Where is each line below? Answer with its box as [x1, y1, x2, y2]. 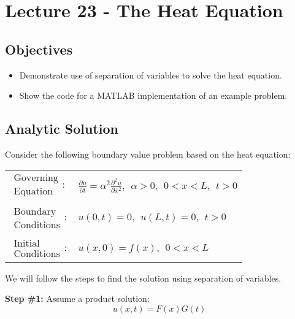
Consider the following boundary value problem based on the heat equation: [5, 147, 291, 160]
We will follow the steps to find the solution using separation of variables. [5, 271, 282, 284]
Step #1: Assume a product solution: [5, 292, 150, 305]
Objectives [5, 39, 73, 58]
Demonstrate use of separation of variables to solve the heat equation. [19, 68, 282, 81]
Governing [13, 173, 59, 183]
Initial [13, 238, 40, 248]
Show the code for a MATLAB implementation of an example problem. [19, 89, 288, 102]
